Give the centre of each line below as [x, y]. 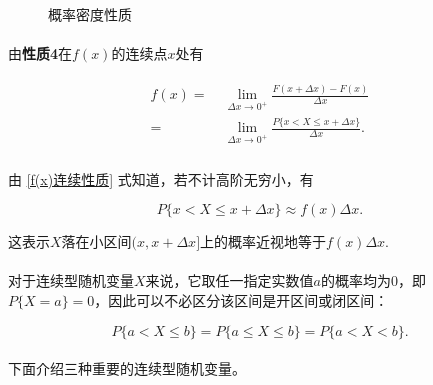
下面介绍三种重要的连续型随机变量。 [127, 368]
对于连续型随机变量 [71, 280]
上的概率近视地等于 [263, 241]
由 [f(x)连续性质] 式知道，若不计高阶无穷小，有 [161, 178]
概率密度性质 [90, 14]
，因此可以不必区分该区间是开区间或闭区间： [241, 300]
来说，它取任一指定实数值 [229, 280]
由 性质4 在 [40, 53]
